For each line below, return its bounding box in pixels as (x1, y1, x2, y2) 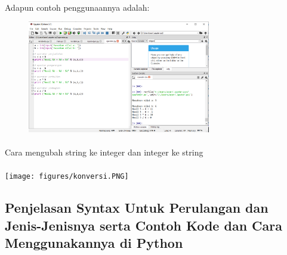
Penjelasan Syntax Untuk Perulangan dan (5, 198, 269, 217)
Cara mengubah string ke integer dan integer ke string (5, 146, 203, 158)
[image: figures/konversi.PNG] (5, 172, 129, 181)
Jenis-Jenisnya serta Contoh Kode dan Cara (5, 216, 282, 234)
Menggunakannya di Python (5, 234, 183, 252)
